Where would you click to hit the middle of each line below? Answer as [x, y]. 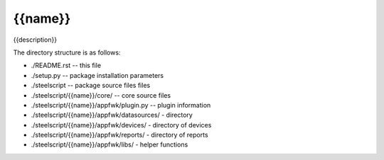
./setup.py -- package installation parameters [97, 75]
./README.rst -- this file [66, 65]
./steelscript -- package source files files [91, 86]
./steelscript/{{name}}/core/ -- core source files [101, 95]
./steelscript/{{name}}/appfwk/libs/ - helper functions [110, 144]
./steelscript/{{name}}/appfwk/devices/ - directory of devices [121, 125]
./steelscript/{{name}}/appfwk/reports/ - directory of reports [120, 135]
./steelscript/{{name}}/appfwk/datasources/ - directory [112, 115]
